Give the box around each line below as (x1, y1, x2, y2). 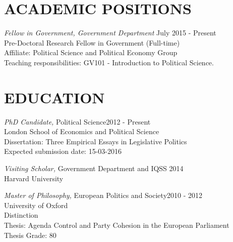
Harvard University (4, 173, 64, 183)
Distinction (4, 210, 38, 220)
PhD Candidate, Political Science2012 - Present (4, 116, 151, 127)
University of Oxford (4, 199, 68, 210)
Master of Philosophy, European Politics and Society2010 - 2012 (4, 190, 203, 200)
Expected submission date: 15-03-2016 (4, 146, 122, 156)
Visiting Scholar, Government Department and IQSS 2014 (4, 163, 184, 173)
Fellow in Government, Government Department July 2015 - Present (4, 27, 216, 38)
